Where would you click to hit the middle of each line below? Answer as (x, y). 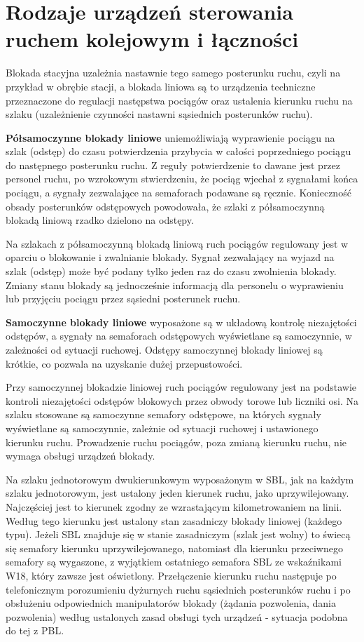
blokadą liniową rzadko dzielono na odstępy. (100, 220)
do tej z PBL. (35, 630)
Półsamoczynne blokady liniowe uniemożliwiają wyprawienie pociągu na (170, 137)
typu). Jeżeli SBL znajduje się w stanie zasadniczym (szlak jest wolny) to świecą (178, 534)
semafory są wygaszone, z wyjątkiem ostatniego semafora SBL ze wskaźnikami (174, 562)
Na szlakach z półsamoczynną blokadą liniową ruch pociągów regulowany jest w (177, 243)
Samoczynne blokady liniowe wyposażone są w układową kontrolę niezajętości (181, 322)
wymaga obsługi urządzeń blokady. (80, 456)
